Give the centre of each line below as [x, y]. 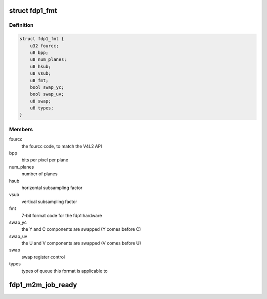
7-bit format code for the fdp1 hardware [62, 215]
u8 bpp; [39, 52]
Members [21, 129]
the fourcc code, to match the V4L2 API [62, 146]
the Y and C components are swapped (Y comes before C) [81, 229]
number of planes [40, 174]
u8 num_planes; [48, 60]
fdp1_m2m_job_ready [43, 285]
